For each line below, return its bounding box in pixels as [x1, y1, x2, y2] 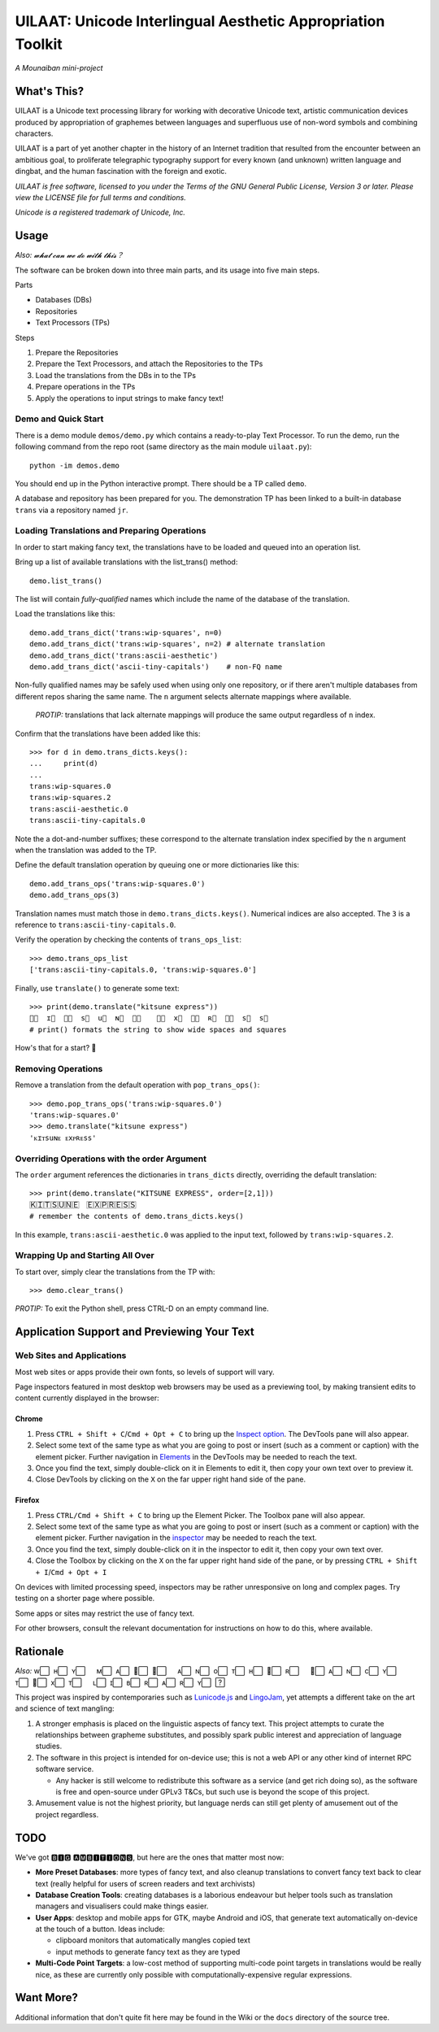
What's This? [15, 85, 85, 98]
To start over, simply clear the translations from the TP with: [15, 1267, 215, 1277]
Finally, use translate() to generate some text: [15, 983, 180, 993]
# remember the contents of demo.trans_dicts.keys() [29, 1212, 244, 1221]
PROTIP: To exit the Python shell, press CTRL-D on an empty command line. [15, 1303, 269, 1313]
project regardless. [35, 1809, 99, 1819]
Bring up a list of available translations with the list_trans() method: [15, 557, 238, 567]
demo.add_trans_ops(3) [29, 890, 120, 900]
